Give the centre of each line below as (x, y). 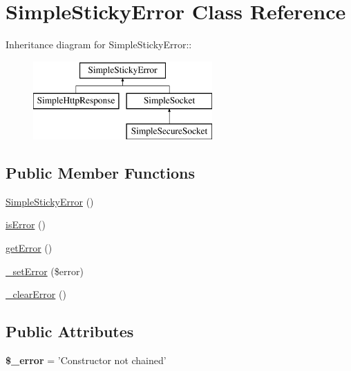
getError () (29, 248)
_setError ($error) (45, 271)
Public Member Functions (100, 173)
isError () (26, 224)
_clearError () (36, 294)
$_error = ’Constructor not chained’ (86, 360)
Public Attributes (70, 331)
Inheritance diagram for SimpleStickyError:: (99, 44)
